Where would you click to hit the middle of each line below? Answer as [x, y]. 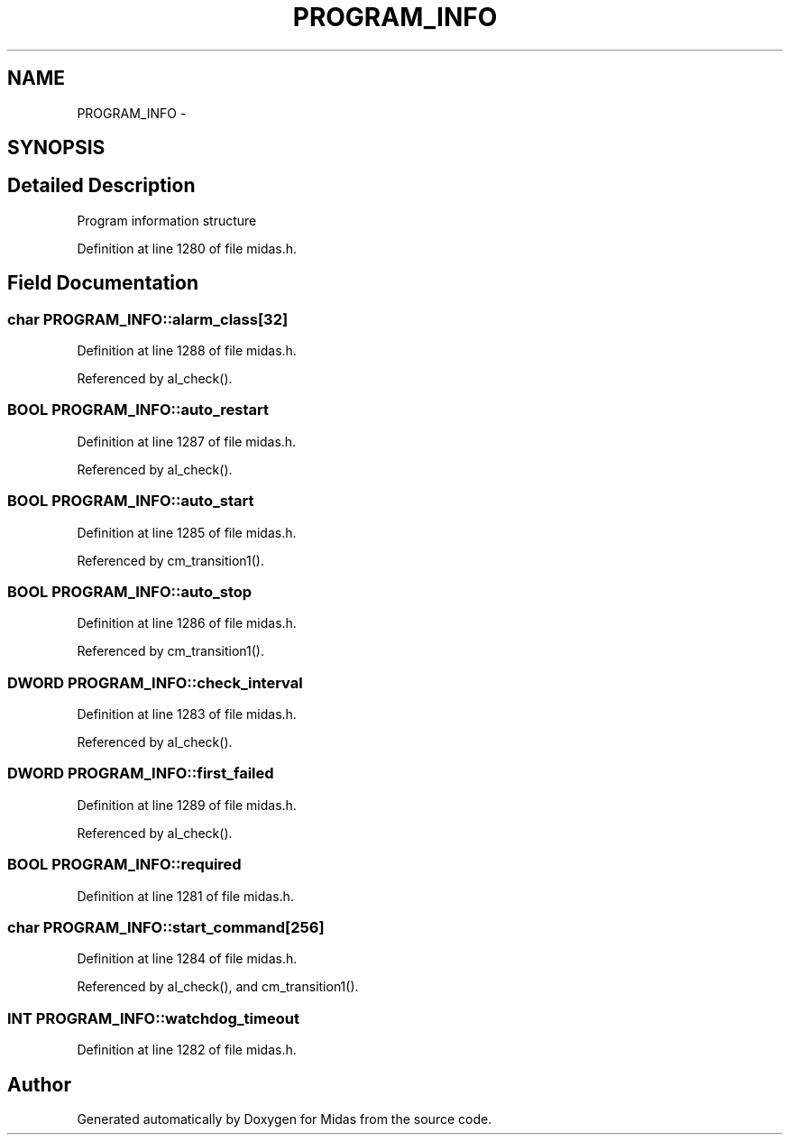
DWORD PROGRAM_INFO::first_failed [141, 774]
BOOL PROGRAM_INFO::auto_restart [138, 410]
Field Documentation [103, 283]
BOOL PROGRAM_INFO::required [124, 865]
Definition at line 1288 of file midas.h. [187, 351]
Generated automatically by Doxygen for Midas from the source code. [285, 1119]
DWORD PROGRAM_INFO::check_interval [155, 682]
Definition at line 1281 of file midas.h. [185, 896]
